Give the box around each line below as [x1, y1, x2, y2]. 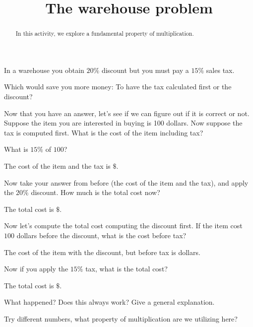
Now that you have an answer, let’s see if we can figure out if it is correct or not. [4, 108, 250, 118]
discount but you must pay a [101, 65, 189, 75]
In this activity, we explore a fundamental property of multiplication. [15, 29, 194, 38]
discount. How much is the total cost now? [31, 187, 160, 197]
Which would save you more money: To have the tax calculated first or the [4, 81, 232, 92]
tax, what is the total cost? [85, 263, 168, 274]
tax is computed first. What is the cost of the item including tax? [4, 127, 203, 137]
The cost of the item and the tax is [4, 160, 111, 171]
